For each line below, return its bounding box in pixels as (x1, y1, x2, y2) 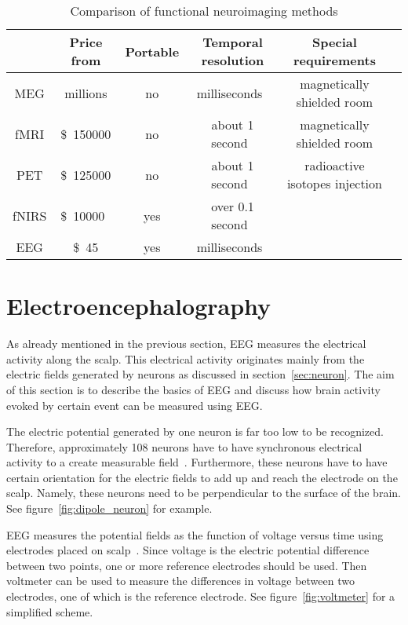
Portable (125, 42, 180, 60)
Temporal (202, 33, 263, 51)
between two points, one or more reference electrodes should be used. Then (6, 557, 367, 573)
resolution (201, 51, 264, 69)
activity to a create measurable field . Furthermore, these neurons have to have (6, 454, 388, 470)
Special (312, 33, 357, 51)
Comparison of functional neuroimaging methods (70, 2, 338, 20)
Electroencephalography (6, 290, 271, 322)
